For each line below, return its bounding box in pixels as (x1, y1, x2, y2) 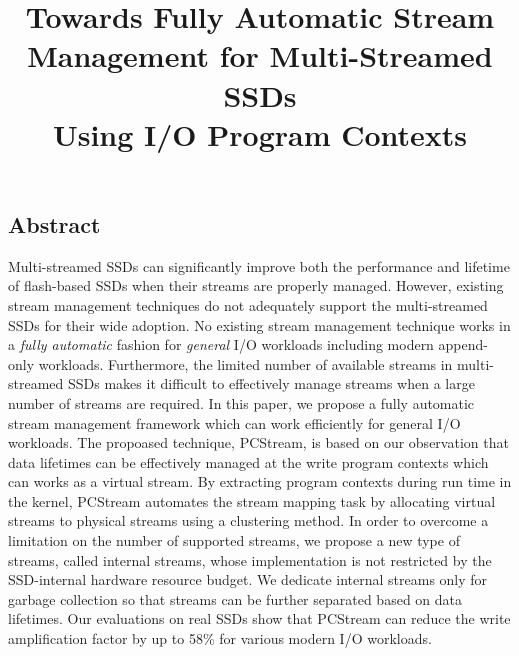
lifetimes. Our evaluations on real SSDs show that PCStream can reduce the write (8, 608, 511, 629)
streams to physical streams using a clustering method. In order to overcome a (8, 510, 489, 531)
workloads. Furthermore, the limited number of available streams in (38, 353, 453, 374)
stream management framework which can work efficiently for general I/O (8, 412, 461, 433)
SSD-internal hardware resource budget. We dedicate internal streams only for (8, 569, 488, 590)
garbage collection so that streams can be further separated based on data (8, 588, 463, 609)
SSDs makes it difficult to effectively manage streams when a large (67, 373, 475, 394)
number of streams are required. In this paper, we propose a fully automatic (8, 392, 475, 413)
